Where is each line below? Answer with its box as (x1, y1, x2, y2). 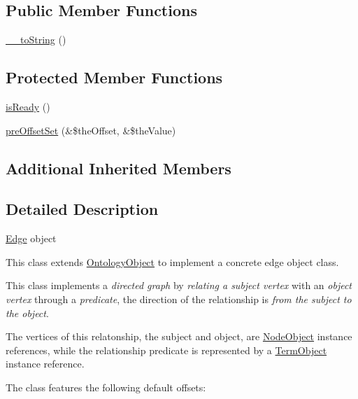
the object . (6, 305, 49, 320)
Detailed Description (6, 198, 159, 220)
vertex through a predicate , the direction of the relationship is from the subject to (6, 291, 352, 306)
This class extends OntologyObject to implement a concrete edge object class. (6, 254, 339, 269)
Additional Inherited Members (6, 157, 231, 178)
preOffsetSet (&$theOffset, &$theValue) (6, 122, 176, 137)
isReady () (6, 99, 50, 113)
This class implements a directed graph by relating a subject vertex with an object (6, 278, 352, 293)
